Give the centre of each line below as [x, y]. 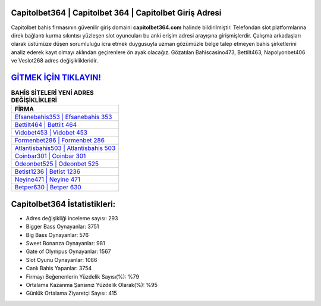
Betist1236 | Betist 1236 [47, 171]
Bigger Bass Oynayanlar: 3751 [62, 227]
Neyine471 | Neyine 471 [47, 180]
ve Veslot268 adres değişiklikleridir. [54, 61]
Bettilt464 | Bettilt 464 [46, 125]
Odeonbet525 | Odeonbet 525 [57, 164]
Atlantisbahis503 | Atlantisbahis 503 [65, 148]
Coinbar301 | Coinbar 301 [50, 156]
